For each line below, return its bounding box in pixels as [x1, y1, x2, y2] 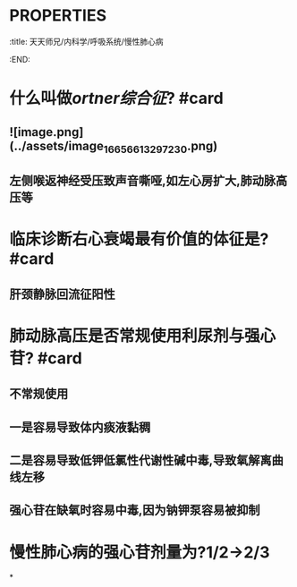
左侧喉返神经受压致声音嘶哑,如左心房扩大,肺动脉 [9, 174, 276, 189]
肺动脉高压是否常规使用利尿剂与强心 [9, 326, 276, 345]
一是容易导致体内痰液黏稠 [9, 420, 150, 435]
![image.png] [9, 124, 84, 140]
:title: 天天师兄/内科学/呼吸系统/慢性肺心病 [9, 36, 164, 47]
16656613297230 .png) [103, 138, 218, 156]
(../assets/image [9, 138, 105, 153]
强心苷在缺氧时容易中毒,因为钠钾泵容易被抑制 [9, 503, 261, 518]
